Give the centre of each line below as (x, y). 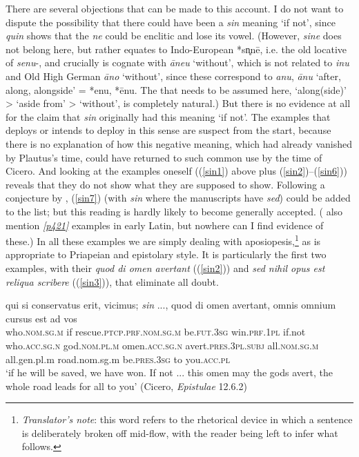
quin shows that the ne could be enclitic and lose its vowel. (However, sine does (174, 36)
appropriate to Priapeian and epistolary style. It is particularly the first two (166, 254)
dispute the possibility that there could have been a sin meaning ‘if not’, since (171, 22)
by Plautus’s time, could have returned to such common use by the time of (164, 157)
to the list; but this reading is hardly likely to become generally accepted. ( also (174, 211)
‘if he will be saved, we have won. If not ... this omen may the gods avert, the (169, 372)
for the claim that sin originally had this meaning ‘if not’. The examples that (168, 116)
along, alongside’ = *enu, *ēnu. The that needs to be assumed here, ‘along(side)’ (176, 89)
